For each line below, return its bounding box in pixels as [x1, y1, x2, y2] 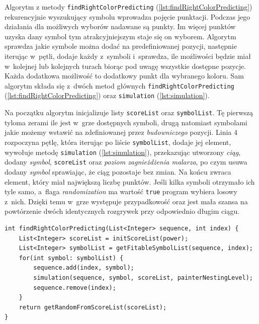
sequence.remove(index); [33, 284, 116, 291]
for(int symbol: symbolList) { [19, 254, 124, 262]
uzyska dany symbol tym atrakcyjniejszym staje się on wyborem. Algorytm [5, 31, 236, 41]
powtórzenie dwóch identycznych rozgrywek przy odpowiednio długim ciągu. [5, 206, 240, 216]
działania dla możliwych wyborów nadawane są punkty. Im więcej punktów [5, 21, 236, 32]
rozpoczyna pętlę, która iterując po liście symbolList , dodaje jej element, [5, 136, 231, 147]
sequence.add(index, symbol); [33, 264, 134, 272]
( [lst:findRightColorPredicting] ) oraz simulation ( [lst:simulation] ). [5, 90, 210, 101]
